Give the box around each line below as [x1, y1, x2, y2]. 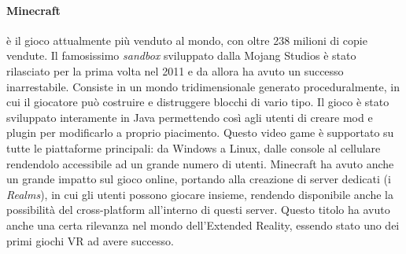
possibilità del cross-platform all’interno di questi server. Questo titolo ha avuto [6, 201, 390, 218]
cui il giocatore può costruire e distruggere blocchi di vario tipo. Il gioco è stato [6, 94, 389, 110]
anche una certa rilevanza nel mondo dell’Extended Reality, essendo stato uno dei [6, 216, 400, 233]
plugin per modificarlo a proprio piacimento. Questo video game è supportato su [6, 124, 394, 141]
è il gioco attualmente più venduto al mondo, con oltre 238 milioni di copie [6, 31, 367, 48]
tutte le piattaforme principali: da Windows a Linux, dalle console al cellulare [6, 139, 381, 156]
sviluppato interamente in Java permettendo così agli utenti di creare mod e [6, 109, 373, 125]
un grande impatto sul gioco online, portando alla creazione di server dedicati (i [6, 171, 391, 187]
